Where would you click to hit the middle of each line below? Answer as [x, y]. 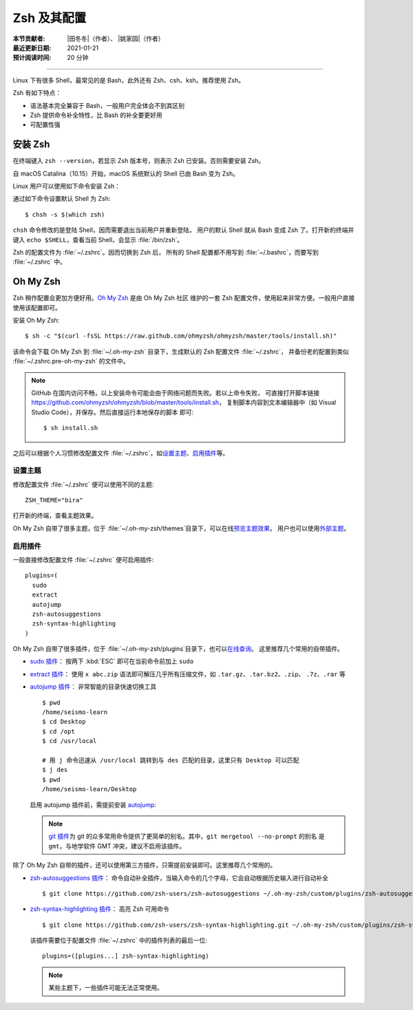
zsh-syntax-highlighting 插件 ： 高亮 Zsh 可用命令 [99, 909]
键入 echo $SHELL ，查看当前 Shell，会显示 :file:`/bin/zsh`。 [98, 239]
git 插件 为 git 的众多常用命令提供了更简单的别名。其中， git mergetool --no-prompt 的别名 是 [187, 837]
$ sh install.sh [71, 428]
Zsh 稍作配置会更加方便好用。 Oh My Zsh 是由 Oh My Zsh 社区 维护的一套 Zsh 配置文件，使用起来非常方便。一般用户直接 [184, 298]
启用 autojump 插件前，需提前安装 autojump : [93, 804]
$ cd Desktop [64, 722]
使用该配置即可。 [37, 308]
